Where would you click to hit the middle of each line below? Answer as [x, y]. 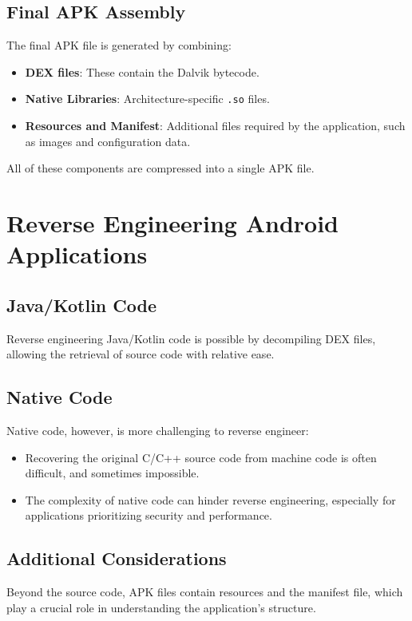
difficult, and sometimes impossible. [112, 473]
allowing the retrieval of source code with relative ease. [141, 354]
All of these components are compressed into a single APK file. [160, 168]
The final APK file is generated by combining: [119, 45]
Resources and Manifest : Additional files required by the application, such [215, 126]
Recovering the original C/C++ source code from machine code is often [201, 457]
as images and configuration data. [108, 141]
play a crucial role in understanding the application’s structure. [161, 607]
